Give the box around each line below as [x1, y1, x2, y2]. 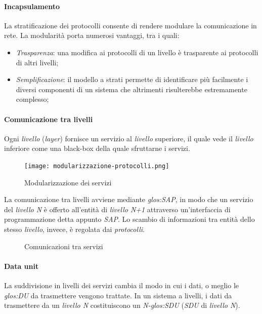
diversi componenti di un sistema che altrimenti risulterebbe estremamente [16, 84, 247, 94]
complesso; [16, 94, 49, 104]
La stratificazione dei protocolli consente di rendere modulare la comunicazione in [4, 20, 257, 30]
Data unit [4, 260, 39, 271]
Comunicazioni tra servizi [24, 241, 103, 251]
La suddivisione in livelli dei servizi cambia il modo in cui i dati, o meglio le [4, 280, 239, 290]
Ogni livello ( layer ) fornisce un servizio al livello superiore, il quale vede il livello [4, 133, 253, 143]
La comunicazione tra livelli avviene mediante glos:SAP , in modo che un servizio [4, 194, 253, 205]
